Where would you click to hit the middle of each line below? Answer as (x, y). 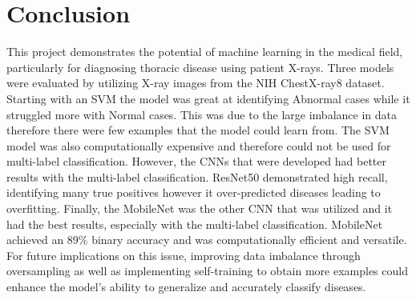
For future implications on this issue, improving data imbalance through (184, 255)
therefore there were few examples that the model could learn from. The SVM (198, 130)
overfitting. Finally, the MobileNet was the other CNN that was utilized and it (200, 208)
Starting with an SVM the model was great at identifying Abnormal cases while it (208, 98)
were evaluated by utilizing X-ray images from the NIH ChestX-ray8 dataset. (196, 83)
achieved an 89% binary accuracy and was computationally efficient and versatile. (207, 240)
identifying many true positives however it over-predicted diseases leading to (194, 192)
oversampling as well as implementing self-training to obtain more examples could (207, 271)
